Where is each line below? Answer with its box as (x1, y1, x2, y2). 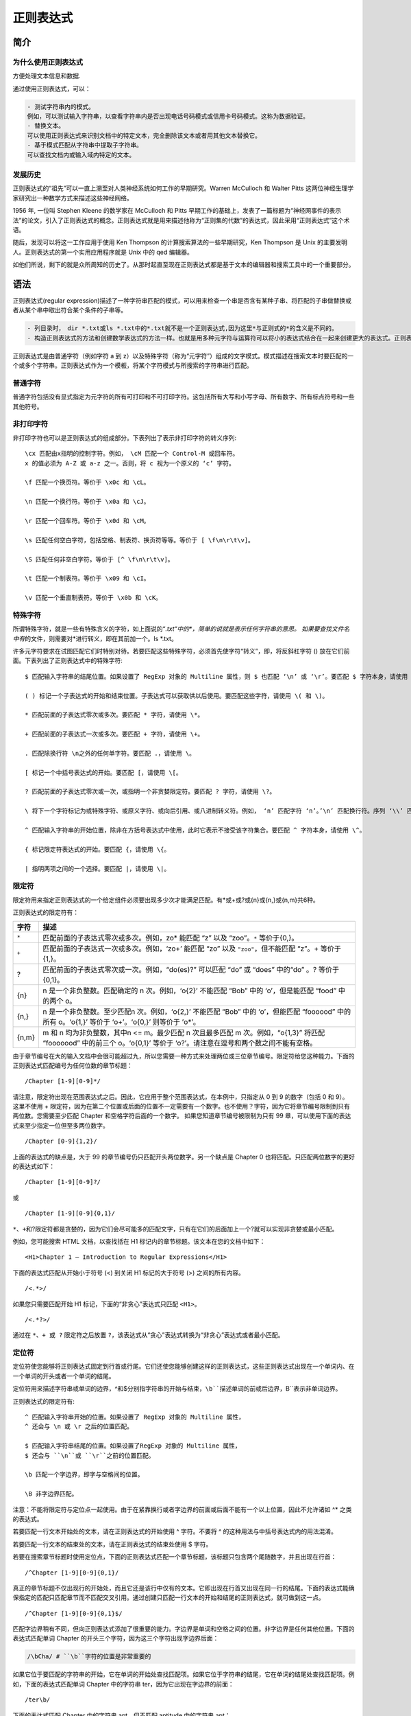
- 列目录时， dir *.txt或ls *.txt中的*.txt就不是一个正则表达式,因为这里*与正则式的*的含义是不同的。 (27, 325, 338, 332)
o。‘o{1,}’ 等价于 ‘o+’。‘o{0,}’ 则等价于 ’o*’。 (58, 1017, 201, 1026)
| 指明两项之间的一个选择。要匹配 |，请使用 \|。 (25, 865, 171, 872)
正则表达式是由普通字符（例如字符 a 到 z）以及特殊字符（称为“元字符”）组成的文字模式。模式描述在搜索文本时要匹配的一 (12, 351, 354, 360)
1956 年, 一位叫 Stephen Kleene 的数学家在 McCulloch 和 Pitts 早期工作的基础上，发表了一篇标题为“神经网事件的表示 (12, 207, 342, 215)
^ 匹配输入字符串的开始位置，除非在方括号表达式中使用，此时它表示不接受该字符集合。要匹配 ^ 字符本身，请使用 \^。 (25, 826, 366, 834)
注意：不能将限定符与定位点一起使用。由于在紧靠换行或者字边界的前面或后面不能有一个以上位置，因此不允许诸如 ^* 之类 (12, 1505, 352, 1514)
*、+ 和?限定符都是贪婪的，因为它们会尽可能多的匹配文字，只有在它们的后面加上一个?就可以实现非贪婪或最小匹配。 (12, 1225, 338, 1233)
